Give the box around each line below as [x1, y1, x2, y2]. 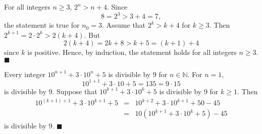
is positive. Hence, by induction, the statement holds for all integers [27, 47, 237, 57]
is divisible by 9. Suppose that [4, 86, 97, 96]
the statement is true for [4, 20, 80, 30]
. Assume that [101, 20, 146, 30]
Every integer [4, 69, 45, 79]
